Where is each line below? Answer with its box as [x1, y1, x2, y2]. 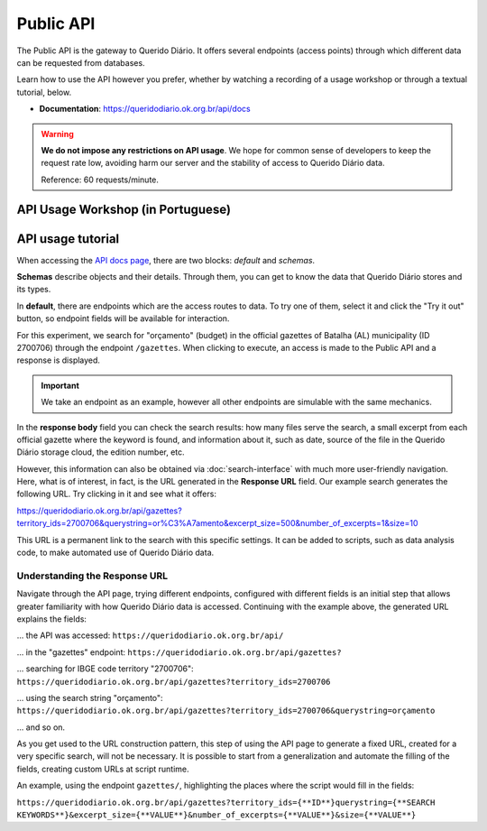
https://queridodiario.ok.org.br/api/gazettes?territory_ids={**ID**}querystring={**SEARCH [16, 797, 436, 808]
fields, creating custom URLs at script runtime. [16, 763, 189, 774]
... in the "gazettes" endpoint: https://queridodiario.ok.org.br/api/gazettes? [16, 646, 342, 658]
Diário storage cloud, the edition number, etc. [16, 447, 185, 457]
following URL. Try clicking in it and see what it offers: [16, 488, 216, 500]
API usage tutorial [16, 231, 120, 246]
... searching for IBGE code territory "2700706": [16, 663, 194, 674]
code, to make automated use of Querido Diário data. [16, 547, 215, 559]
